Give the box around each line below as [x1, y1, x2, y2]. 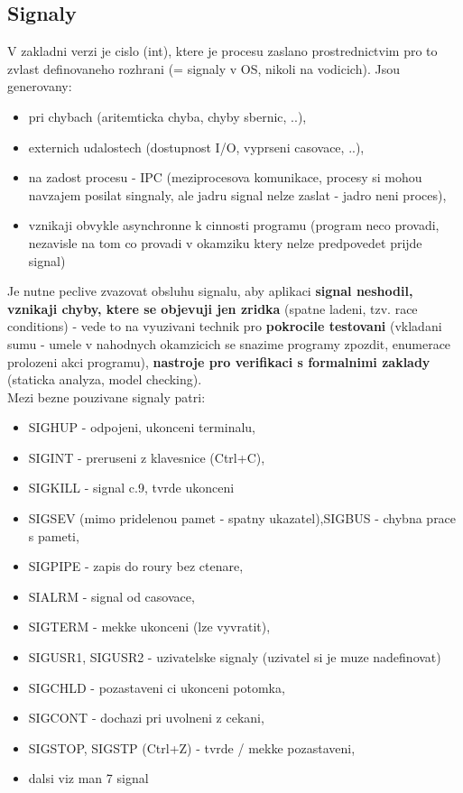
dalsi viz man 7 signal [28, 769, 149, 788]
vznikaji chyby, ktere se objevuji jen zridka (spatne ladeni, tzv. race [7, 299, 418, 318]
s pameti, [28, 526, 79, 545]
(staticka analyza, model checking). [7, 370, 202, 389]
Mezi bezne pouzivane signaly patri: [7, 387, 206, 406]
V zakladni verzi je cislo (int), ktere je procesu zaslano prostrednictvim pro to [7, 41, 438, 60]
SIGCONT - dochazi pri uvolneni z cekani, [28, 708, 264, 727]
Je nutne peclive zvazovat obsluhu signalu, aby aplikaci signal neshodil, [7, 281, 413, 300]
